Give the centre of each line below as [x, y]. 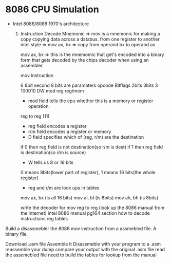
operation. [39, 106]
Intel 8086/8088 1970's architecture [51, 24]
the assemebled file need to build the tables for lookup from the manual [81, 255]
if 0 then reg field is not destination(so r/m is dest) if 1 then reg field [92, 147]
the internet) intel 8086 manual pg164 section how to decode [85, 213]
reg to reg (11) [35, 116]
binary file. [17, 234]
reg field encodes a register [57, 126]
